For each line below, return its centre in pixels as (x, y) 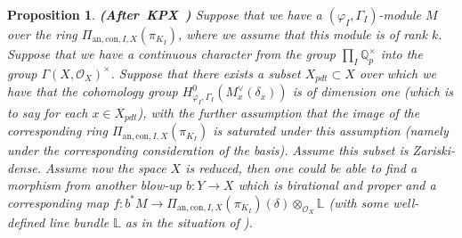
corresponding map (58, 202)
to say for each (48, 112)
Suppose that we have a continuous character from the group (171, 53)
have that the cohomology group (93, 91)
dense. (24, 167)
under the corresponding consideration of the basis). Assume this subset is (208, 150)
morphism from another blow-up (94, 185)
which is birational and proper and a (337, 185)
